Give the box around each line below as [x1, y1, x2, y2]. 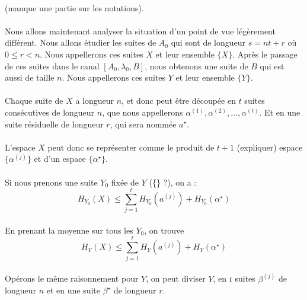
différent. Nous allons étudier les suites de [5, 36, 156, 49]
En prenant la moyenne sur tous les [5, 224, 133, 236]
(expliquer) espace [236, 141, 303, 153]
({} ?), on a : [149, 175, 197, 188]
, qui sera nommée [110, 117, 177, 130]
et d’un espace [34, 152, 86, 165]
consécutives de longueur [5, 106, 95, 118]
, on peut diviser [146, 272, 206, 285]
